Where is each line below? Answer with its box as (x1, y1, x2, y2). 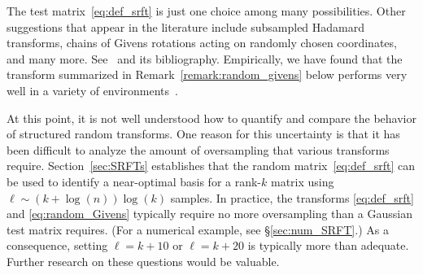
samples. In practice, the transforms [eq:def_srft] (170, 189, 414, 206)
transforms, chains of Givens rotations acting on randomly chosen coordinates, (7, 34, 397, 51)
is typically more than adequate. (247, 237, 409, 254)
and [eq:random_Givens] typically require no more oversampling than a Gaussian (7, 205, 412, 222)
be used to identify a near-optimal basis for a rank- (7, 172, 262, 190)
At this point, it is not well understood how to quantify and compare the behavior (7, 109, 416, 126)
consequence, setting (7, 237, 108, 254)
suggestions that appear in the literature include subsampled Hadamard (7, 18, 365, 35)
